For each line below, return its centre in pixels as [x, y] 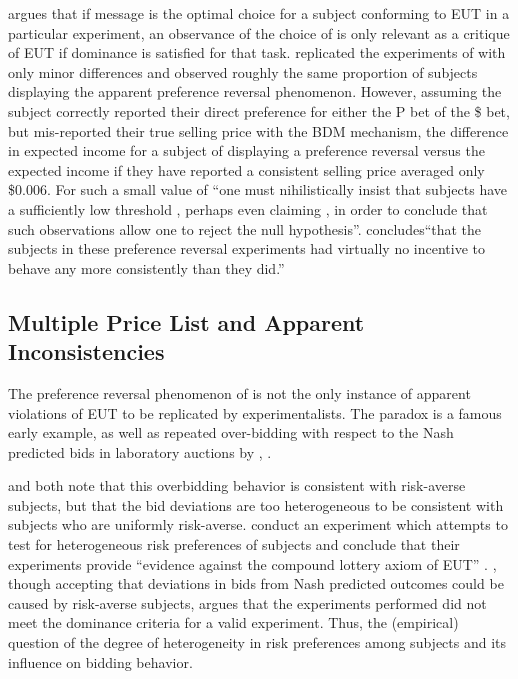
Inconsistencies [86, 351]
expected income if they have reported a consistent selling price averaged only [246, 169]
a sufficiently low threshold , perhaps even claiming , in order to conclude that [248, 208]
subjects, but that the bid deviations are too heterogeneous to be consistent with [256, 504]
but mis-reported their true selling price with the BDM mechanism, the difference [258, 130]
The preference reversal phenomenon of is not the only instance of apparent [239, 392]
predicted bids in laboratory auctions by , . [140, 451]
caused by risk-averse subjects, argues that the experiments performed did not [247, 602]
